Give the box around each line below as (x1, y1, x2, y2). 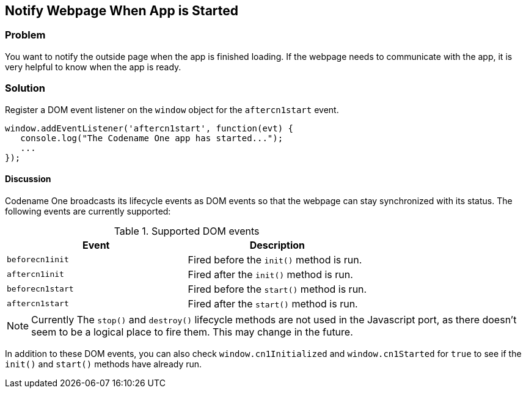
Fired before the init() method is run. (188, 253, 362, 266)
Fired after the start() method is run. (188, 297, 358, 310)
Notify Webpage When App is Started (5, 3, 239, 18)
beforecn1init (7, 255, 69, 265)
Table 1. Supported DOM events (114, 224, 260, 237)
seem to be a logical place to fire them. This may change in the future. (31, 325, 353, 338)
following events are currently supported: (5, 205, 171, 216)
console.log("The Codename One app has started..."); (20, 133, 283, 143)
